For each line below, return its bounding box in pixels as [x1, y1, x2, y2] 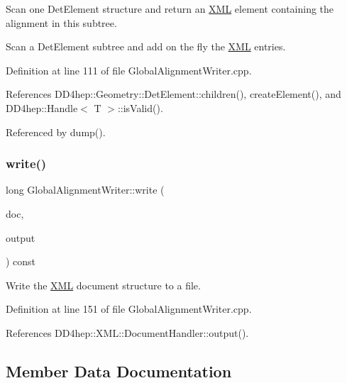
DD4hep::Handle [6, 100, 78, 115]
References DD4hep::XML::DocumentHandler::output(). [6, 325, 249, 340]
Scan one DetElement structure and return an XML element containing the [6, 1, 334, 16]
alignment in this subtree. [6, 15, 117, 30]
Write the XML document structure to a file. [6, 277, 201, 292]
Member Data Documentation [6, 360, 232, 382]
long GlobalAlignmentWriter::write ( [6, 182, 165, 197]
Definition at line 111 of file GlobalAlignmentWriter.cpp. [6, 62, 252, 77]
